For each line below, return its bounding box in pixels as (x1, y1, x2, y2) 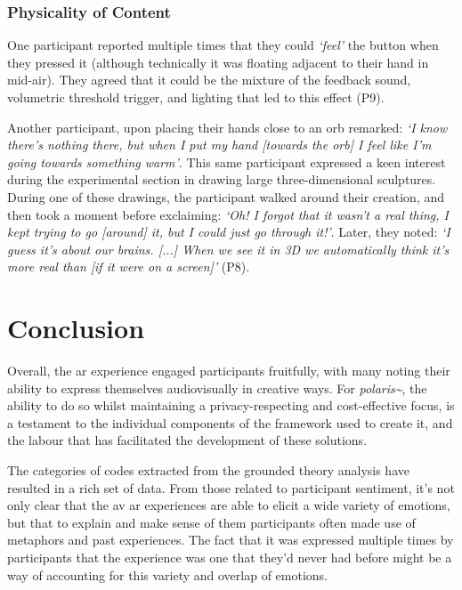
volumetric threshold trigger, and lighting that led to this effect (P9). (7, 88, 385, 106)
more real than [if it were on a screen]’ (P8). (7, 257, 250, 276)
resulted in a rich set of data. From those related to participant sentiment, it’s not (7, 478, 455, 497)
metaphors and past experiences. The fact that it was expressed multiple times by (7, 530, 454, 549)
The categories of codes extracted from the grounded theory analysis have (7, 461, 409, 480)
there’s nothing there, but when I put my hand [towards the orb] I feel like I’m (7, 135, 432, 154)
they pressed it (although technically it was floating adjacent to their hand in (7, 53, 429, 71)
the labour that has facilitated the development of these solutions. (7, 431, 368, 449)
